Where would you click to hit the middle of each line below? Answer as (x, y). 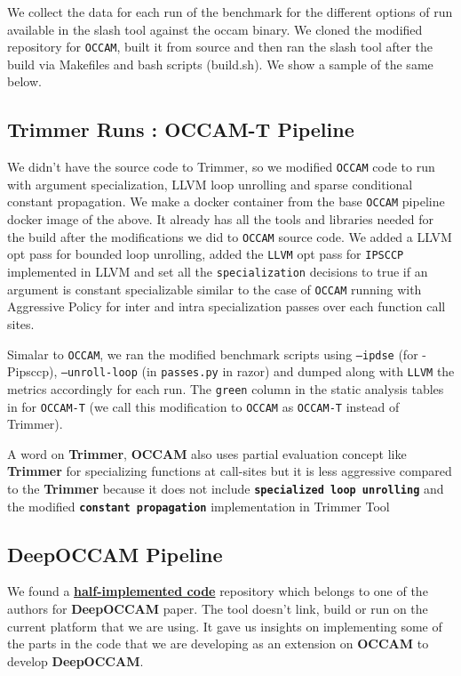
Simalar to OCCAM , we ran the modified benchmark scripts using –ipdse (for (213, 354)
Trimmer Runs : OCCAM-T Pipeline (181, 129)
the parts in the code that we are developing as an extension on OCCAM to (218, 644)
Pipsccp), (32, 371)
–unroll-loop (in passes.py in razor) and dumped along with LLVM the (258, 371)
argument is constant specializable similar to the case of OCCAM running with (215, 289)
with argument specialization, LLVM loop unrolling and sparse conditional (210, 184)
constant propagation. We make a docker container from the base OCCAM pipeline (226, 201)
